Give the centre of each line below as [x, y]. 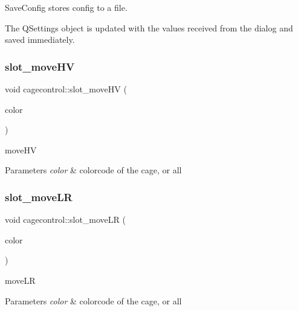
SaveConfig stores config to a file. [66, 7]
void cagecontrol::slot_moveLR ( [65, 220]
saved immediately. [40, 40]
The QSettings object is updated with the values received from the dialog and [149, 27]
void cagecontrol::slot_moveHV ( [66, 89]
